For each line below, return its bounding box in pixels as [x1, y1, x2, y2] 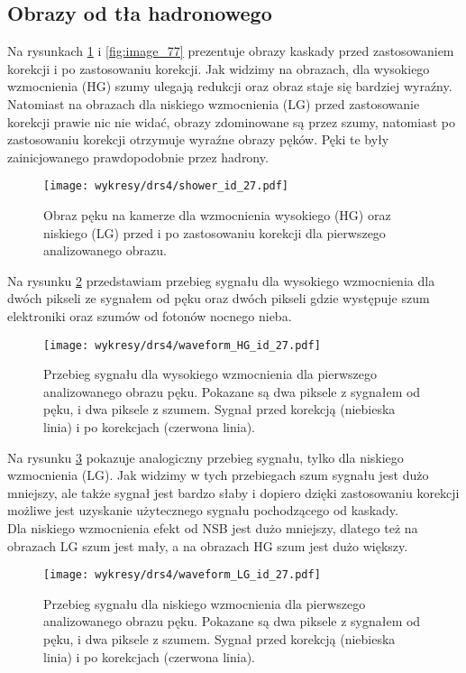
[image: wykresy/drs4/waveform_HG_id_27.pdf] [43, 338, 321, 352]
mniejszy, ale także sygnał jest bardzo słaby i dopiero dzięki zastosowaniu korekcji [7, 483, 460, 502]
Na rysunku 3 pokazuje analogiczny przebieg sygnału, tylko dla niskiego [7, 447, 404, 466]
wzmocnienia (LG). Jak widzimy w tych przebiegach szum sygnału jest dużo [7, 466, 429, 484]
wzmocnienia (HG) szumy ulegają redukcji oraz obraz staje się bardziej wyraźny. [7, 77, 452, 96]
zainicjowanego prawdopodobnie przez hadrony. [7, 147, 269, 166]
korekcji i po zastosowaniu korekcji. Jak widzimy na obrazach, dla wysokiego [7, 59, 430, 78]
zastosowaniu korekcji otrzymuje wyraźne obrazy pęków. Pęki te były [7, 130, 389, 149]
